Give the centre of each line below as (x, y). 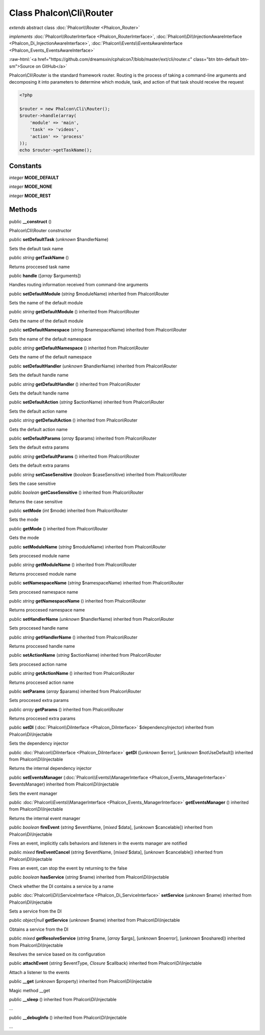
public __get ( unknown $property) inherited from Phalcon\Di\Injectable (80, 981)
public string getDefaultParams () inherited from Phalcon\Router (74, 456)
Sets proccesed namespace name (44, 592)
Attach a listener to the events (39, 972)
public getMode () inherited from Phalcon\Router (58, 528)
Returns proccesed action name (41, 682)
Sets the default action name (38, 411)
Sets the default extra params (39, 447)
